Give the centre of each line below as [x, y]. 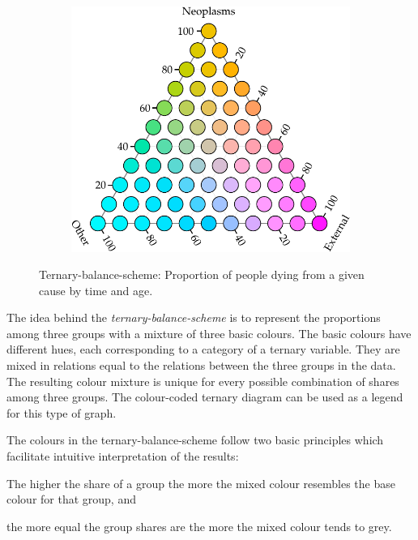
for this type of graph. [62, 412]
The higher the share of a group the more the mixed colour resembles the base [201, 483]
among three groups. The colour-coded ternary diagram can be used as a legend [205, 397]
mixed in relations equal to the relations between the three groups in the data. [201, 365]
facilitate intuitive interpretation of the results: [123, 456]
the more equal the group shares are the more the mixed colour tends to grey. [199, 526]
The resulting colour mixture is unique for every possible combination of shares [203, 381]
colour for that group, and [71, 499]
